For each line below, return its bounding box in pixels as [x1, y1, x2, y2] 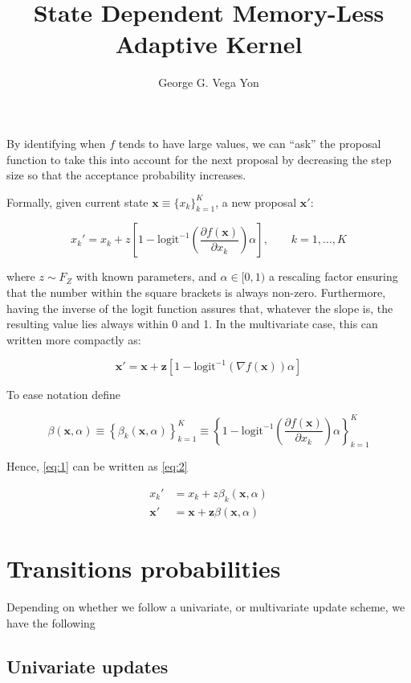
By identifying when [6, 134, 106, 151]
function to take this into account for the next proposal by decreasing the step [6, 150, 392, 167]
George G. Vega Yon [158, 74, 259, 91]
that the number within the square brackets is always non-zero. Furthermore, [6, 284, 386, 301]
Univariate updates [6, 653, 169, 678]
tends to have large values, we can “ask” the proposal [118, 134, 381, 151]
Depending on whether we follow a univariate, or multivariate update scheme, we [6, 598, 405, 615]
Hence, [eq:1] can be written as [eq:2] [6, 458, 188, 475]
